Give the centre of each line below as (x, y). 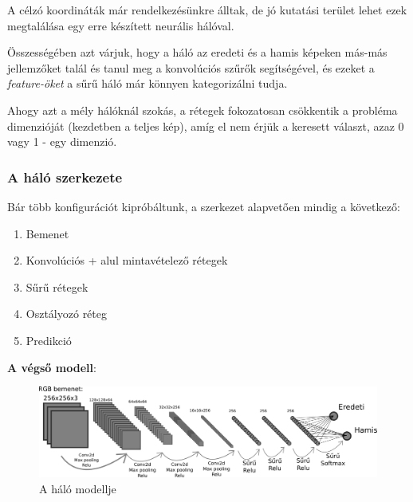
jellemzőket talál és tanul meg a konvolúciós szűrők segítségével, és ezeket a (191, 67)
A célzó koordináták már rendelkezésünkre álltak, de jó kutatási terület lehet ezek (207, 10)
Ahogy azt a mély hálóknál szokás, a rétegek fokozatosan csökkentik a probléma (203, 110)
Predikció (49, 340)
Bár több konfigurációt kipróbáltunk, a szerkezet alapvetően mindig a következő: (204, 206)
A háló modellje (78, 488)
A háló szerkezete (65, 176)
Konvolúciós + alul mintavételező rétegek (127, 260)
